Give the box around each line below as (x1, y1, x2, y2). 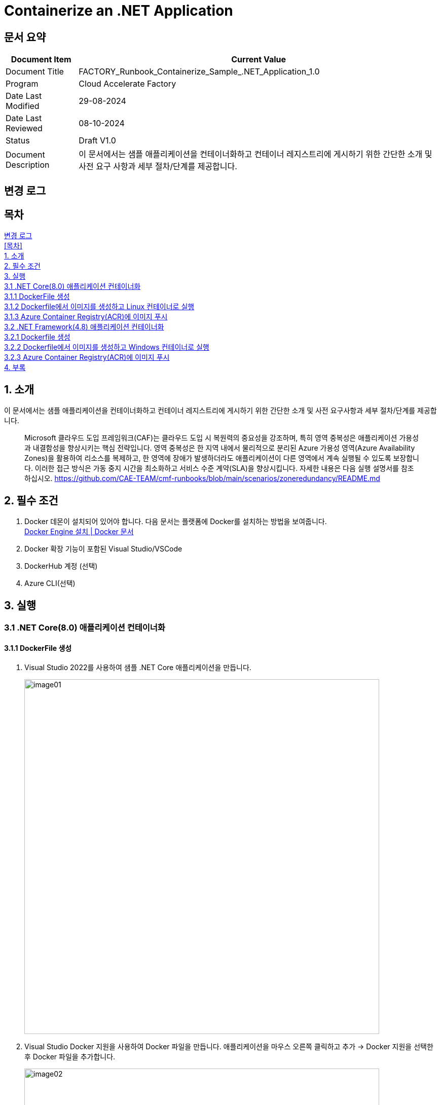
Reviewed (6, 123, 43, 134)
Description (6, 160, 50, 170)
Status (6, 135, 30, 146)
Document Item (11, 54, 71, 65)
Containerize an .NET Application (4, 2, 233, 19)
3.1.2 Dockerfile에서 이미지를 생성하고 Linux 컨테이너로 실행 (4, 302, 195, 311)
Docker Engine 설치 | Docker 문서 (24, 527, 134, 536)
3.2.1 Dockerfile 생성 (4, 333, 70, 342)
